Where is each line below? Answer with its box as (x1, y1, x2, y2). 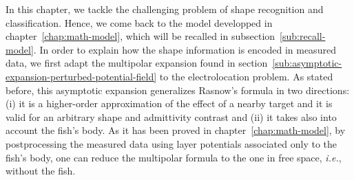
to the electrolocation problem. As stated (159, 69, 333, 83)
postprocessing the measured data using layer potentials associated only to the (6, 136, 337, 150)
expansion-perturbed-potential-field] (6, 69, 157, 83)
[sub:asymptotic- (272, 56, 342, 70)
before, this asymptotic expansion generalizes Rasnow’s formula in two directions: (6, 82, 350, 97)
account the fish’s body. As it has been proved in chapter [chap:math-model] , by (6, 123, 346, 137)
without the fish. (6, 164, 76, 178)
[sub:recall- (280, 29, 326, 43)
